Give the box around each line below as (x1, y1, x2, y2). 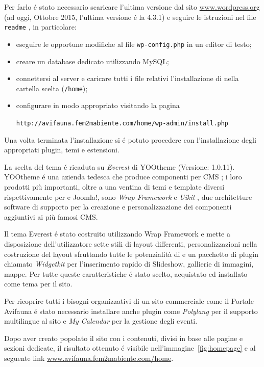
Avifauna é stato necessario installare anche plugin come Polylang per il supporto (4, 305, 258, 316)
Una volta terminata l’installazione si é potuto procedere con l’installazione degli (4, 134, 256, 145)
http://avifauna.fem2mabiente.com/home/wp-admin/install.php (16, 119, 229, 127)
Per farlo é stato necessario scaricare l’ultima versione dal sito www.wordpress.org (4, 2, 260, 12)
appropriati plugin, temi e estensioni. (4, 144, 119, 155)
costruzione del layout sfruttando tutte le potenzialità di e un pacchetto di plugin (4, 248, 259, 259)
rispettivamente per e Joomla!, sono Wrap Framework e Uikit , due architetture (4, 191, 252, 202)
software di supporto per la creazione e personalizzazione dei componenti (4, 201, 232, 212)
